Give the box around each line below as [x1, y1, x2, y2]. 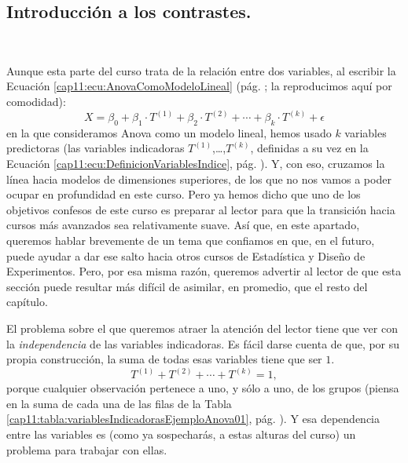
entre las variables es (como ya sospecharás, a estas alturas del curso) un [6, 425, 356, 442]
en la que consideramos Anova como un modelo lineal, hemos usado [6, 124, 332, 140]
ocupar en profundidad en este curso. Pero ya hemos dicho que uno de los [6, 186, 361, 202]
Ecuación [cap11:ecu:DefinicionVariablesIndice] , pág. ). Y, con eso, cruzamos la [6, 155, 385, 171]
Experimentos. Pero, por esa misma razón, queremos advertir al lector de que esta [6, 263, 402, 279]
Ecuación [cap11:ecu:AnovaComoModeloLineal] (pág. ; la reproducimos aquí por [6, 78, 392, 94]
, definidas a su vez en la [250, 140, 369, 156]
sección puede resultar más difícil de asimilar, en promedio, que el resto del [6, 278, 368, 294]
